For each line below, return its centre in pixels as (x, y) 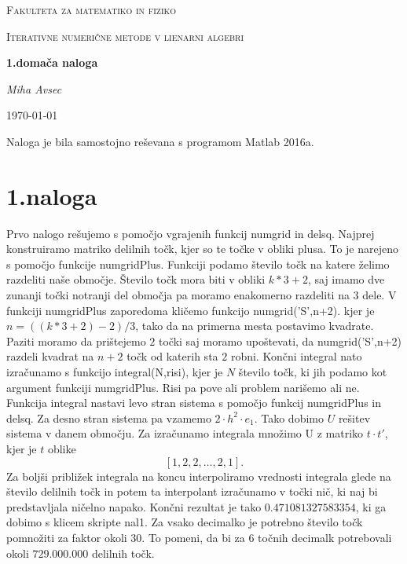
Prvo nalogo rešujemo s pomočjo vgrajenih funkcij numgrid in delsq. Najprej (191, 233)
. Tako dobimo (289, 418)
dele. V (379, 295)
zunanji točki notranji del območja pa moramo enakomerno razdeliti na (178, 295)
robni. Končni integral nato (296, 356)
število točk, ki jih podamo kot (313, 372)
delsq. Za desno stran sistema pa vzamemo (109, 418)
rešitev (354, 418)
